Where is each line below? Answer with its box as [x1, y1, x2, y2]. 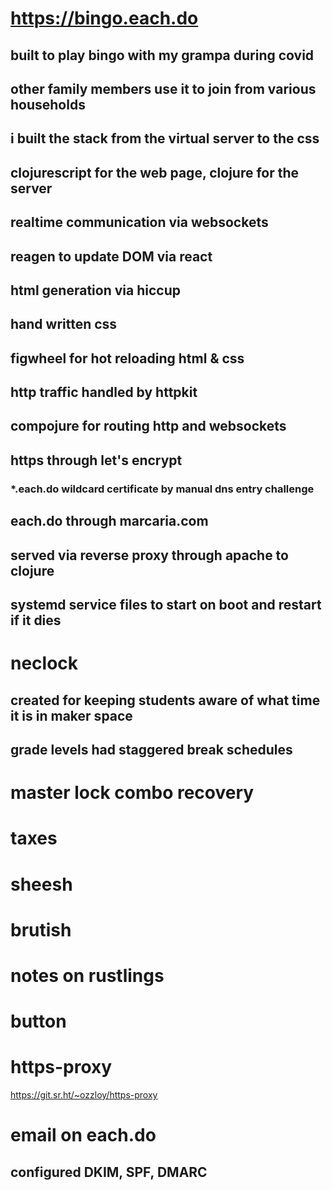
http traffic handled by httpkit [10, 384, 198, 401]
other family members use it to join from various [10, 80, 317, 97]
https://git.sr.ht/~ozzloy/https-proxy [10, 1089, 158, 1101]
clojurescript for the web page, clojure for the [10, 164, 300, 181]
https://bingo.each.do [10, 7, 199, 30]
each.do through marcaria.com [10, 513, 209, 530]
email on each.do [10, 1124, 157, 1147]
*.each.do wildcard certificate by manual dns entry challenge [10, 482, 315, 496]
